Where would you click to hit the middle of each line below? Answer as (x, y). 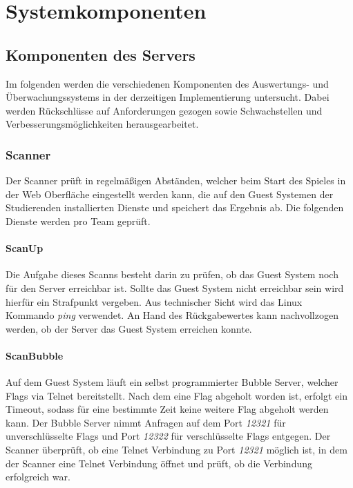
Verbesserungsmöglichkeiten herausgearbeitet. (102, 124)
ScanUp (25, 248)
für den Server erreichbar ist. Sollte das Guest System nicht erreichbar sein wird (175, 287)
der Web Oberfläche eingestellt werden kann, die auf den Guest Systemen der (170, 194)
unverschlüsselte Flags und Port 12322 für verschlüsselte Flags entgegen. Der (168, 436)
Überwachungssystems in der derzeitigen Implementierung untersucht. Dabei (168, 97)
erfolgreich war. (38, 477)
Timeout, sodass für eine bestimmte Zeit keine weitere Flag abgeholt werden (167, 409)
